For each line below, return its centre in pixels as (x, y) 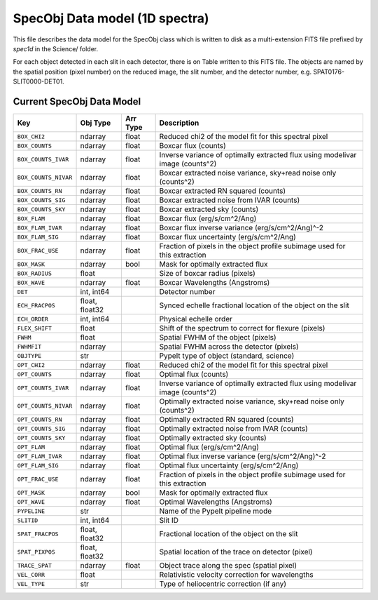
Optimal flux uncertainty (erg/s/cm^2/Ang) (229, 465)
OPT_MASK (31, 492)
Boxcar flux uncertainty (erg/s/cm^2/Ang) (228, 237)
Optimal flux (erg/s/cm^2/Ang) (209, 447)
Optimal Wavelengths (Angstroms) (216, 502)
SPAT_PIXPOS (36, 552)
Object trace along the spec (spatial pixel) (228, 566)
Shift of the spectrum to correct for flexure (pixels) (242, 328)
